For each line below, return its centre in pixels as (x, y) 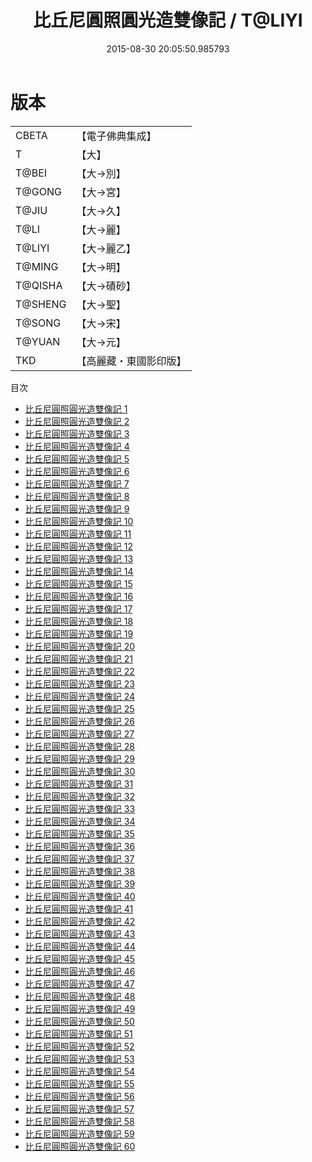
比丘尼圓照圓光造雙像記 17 (78, 608)
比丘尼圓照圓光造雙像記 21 (78, 658)
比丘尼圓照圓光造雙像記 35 (79, 833)
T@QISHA (39, 285)
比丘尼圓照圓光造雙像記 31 (79, 783)
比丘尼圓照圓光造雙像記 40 (80, 896)
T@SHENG (41, 304)
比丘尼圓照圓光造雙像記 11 (78, 533)
